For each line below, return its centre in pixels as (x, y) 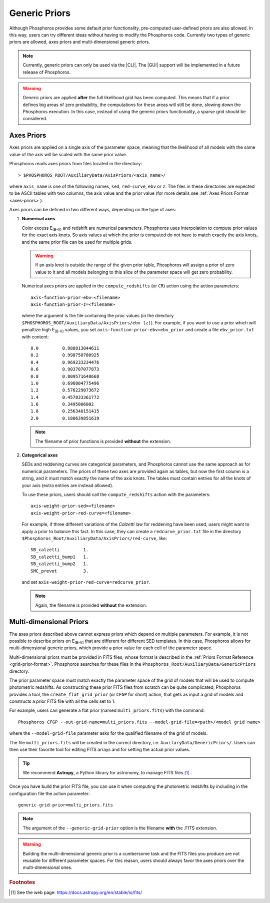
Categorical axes (40, 455)
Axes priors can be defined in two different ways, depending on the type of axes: (93, 210)
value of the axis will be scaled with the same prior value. (68, 154)
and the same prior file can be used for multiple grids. (77, 242)
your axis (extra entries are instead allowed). (67, 485)
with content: (35, 337)
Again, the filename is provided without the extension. (91, 605)
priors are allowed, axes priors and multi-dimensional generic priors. (79, 42)
